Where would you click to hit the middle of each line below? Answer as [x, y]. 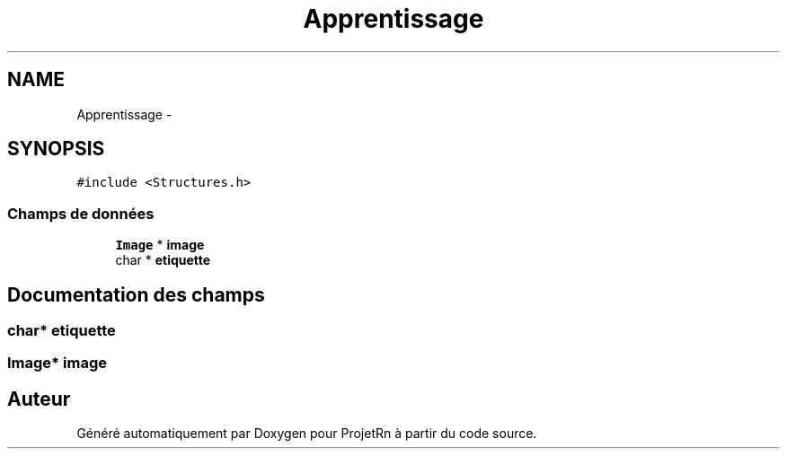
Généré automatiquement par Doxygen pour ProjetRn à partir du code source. [307, 434]
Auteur [39, 399]
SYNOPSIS [56, 149]
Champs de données [81, 213]
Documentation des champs [136, 294]
